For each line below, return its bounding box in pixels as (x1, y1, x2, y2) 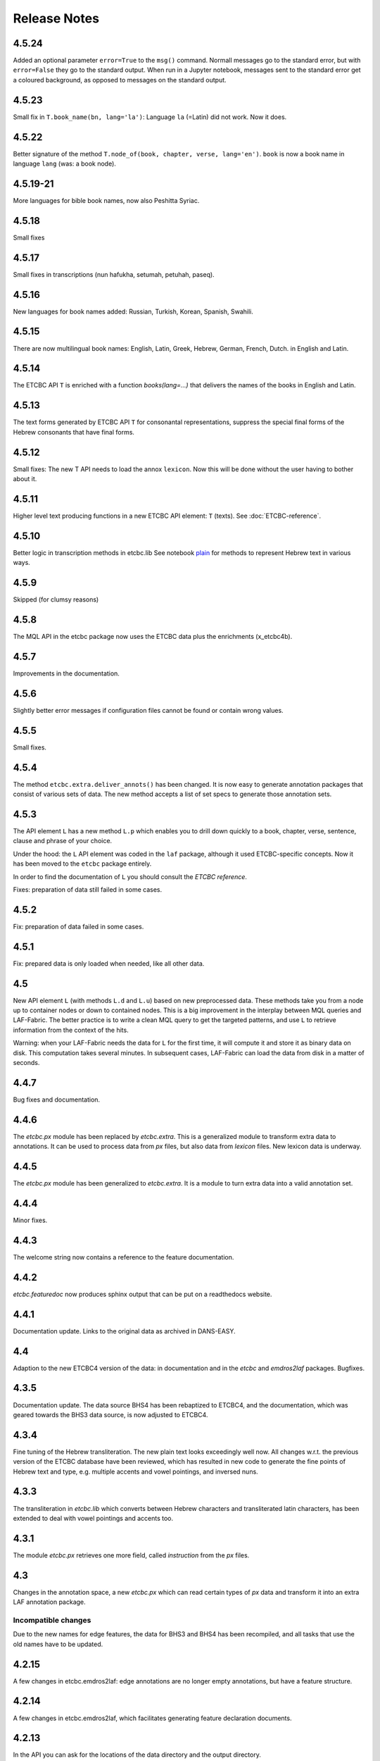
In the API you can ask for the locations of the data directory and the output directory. (13, 1750, 262, 1759)
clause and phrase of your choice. (13, 837, 113, 845)
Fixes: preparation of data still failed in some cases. (13, 885, 163, 894)
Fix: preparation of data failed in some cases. (13, 922, 144, 931)
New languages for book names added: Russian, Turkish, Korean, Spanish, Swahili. (13, 307, 253, 316)
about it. (13, 475, 37, 483)
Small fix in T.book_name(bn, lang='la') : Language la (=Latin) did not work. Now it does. (13, 113, 287, 121)
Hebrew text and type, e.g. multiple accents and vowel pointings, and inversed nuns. (13, 1467, 258, 1476)
